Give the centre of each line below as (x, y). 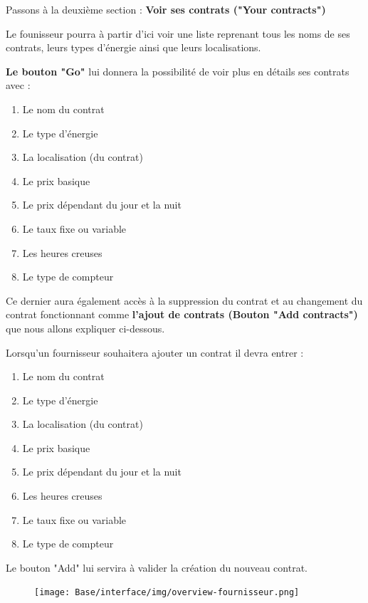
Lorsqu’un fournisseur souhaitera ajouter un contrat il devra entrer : (155, 352)
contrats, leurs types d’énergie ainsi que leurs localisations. (133, 47)
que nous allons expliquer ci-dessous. (85, 328)
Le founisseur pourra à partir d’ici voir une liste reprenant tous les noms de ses (178, 33)
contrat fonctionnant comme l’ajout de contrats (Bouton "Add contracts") (182, 314)
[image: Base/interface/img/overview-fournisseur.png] (167, 593)
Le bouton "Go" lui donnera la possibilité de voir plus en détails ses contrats (178, 71)
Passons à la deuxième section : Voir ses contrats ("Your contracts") (166, 9)
